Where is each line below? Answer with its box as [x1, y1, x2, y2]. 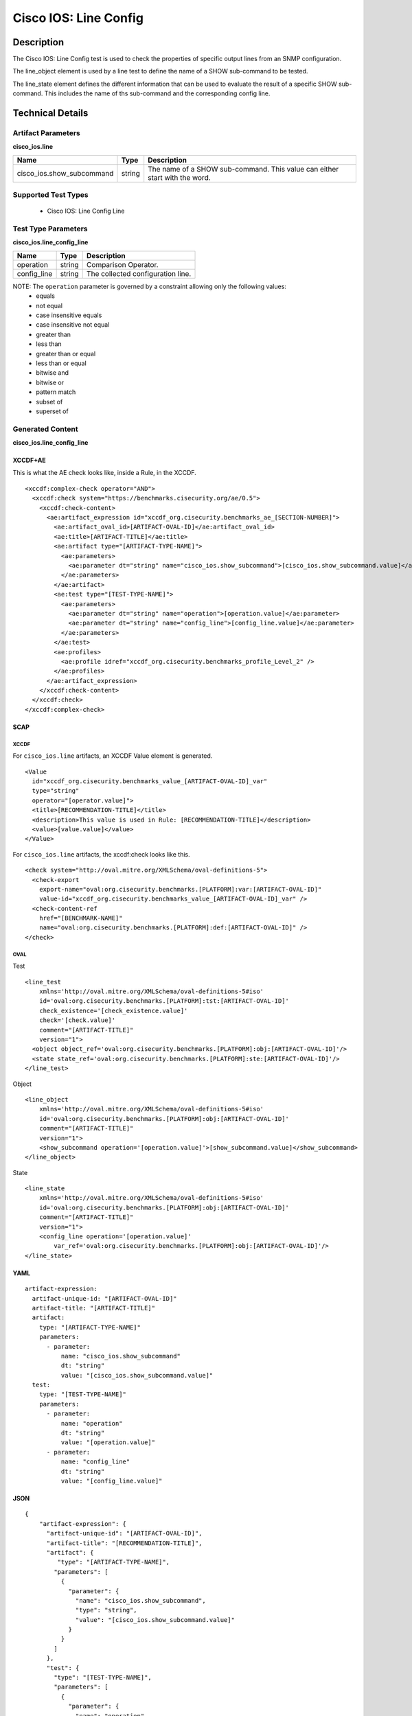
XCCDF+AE [12, 456, 46, 465]
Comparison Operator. [86, 259, 159, 269]
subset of [36, 397, 63, 406]
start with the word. [148, 172, 211, 182]
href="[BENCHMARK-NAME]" [38, 914, 123, 923]
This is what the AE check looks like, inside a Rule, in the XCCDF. [12, 469, 197, 477]
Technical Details [12, 107, 89, 119]
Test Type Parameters [12, 224, 88, 233]
